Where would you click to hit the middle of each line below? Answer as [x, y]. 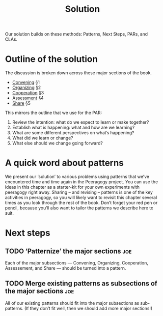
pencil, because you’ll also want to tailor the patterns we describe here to [79, 208]
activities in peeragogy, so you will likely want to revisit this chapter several [81, 198]
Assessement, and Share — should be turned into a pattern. [66, 268]
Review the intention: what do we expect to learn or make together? [81, 122]
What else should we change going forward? [57, 143]
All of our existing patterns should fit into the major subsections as [72, 303]
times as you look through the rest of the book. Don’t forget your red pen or [81, 203]
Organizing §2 [27, 87]
